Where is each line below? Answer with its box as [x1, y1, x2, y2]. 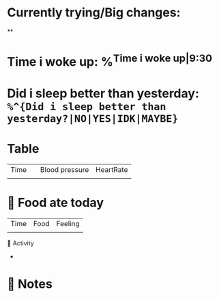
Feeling [56, 219, 80, 228]
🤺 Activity [7, 238, 34, 247]
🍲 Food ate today [7, 195, 104, 210]
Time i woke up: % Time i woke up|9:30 [7, 51, 213, 70]
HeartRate [95, 164, 128, 174]
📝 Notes [7, 276, 53, 292]
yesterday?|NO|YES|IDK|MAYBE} [7, 112, 179, 125]
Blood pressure [40, 164, 89, 174]
